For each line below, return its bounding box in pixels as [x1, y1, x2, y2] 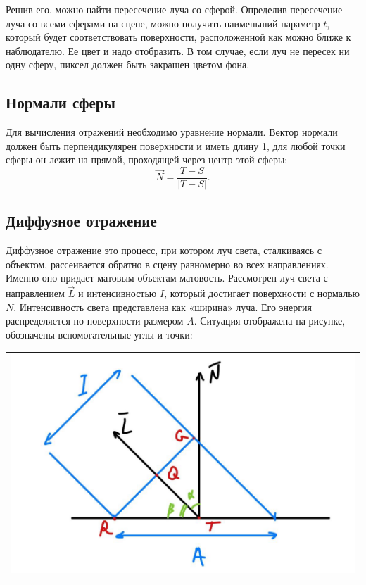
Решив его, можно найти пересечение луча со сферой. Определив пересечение [6, 2, 343, 16]
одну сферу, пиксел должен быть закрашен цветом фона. [6, 57, 250, 72]
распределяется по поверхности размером [6, 313, 184, 328]
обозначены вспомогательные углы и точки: [6, 327, 193, 341]
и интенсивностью [78, 286, 157, 301]
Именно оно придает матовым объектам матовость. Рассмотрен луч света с [6, 270, 328, 285]
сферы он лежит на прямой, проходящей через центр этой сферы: [6, 152, 288, 167]
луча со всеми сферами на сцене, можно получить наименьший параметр [6, 15, 320, 30]
